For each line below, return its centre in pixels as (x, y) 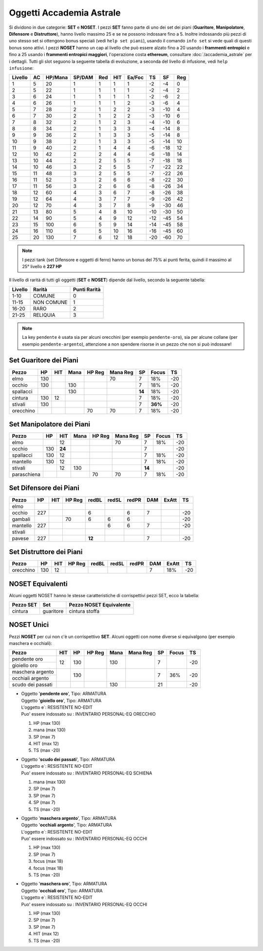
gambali (21, 519)
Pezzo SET (25, 604)
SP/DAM (83, 78)
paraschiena (26, 474)
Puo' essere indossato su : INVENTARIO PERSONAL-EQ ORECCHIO (88, 714)
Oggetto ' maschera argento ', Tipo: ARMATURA (69, 818)
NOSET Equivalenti (38, 584)
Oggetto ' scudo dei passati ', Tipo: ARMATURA (68, 759)
